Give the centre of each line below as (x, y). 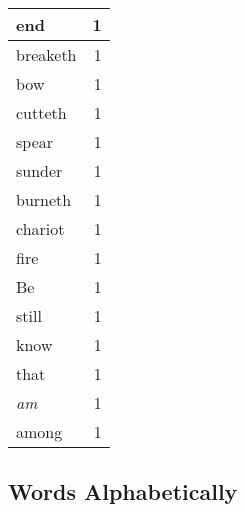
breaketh (46, 54)
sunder (39, 170)
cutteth (41, 112)
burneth (44, 199)
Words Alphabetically (123, 491)
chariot (40, 228)
